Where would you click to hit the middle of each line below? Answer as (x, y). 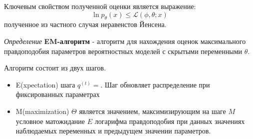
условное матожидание (50, 121)
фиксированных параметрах (58, 94)
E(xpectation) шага (45, 84)
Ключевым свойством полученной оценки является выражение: (100, 6)
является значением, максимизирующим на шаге (152, 111)
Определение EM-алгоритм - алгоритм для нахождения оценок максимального (125, 41)
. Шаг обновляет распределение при (155, 84)
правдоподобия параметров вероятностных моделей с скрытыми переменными (123, 51)
